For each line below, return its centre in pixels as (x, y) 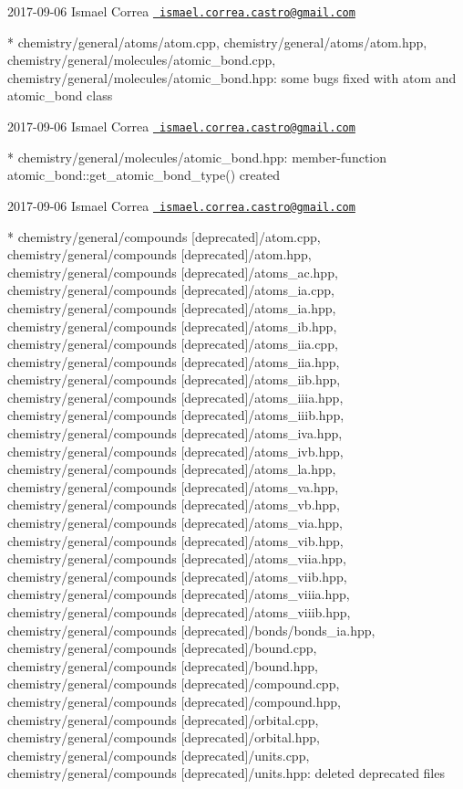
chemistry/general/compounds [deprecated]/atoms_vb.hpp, (174, 505)
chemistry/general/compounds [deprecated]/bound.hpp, (163, 665)
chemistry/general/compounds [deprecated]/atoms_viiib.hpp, (179, 612)
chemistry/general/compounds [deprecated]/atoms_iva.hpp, (175, 433)
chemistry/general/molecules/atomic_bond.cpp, (142, 60)
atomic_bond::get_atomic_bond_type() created (144, 175)
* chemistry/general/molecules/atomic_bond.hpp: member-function (197, 157)
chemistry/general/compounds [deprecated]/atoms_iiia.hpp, (175, 397)
